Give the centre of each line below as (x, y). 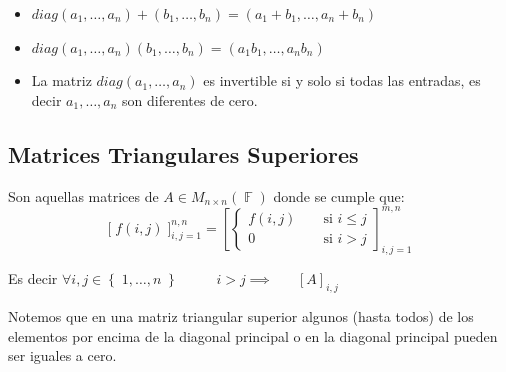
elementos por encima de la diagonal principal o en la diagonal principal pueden (253, 335)
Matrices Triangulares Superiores (183, 153)
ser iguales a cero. (62, 355)
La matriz (61, 80)
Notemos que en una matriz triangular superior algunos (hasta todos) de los (241, 316)
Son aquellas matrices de (83, 195)
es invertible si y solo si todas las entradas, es (342, 80)
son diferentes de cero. (190, 99)
